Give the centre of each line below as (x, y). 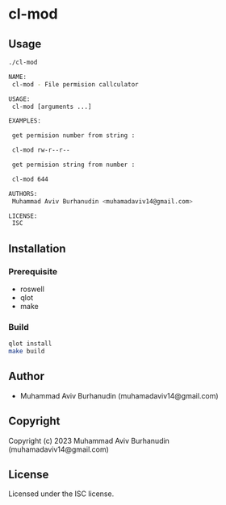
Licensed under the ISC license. (61, 494)
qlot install (30, 344)
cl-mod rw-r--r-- (41, 150)
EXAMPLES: (25, 121)
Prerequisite (33, 271)
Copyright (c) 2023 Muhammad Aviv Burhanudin (89, 440)
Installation (37, 248)
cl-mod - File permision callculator (75, 84)
